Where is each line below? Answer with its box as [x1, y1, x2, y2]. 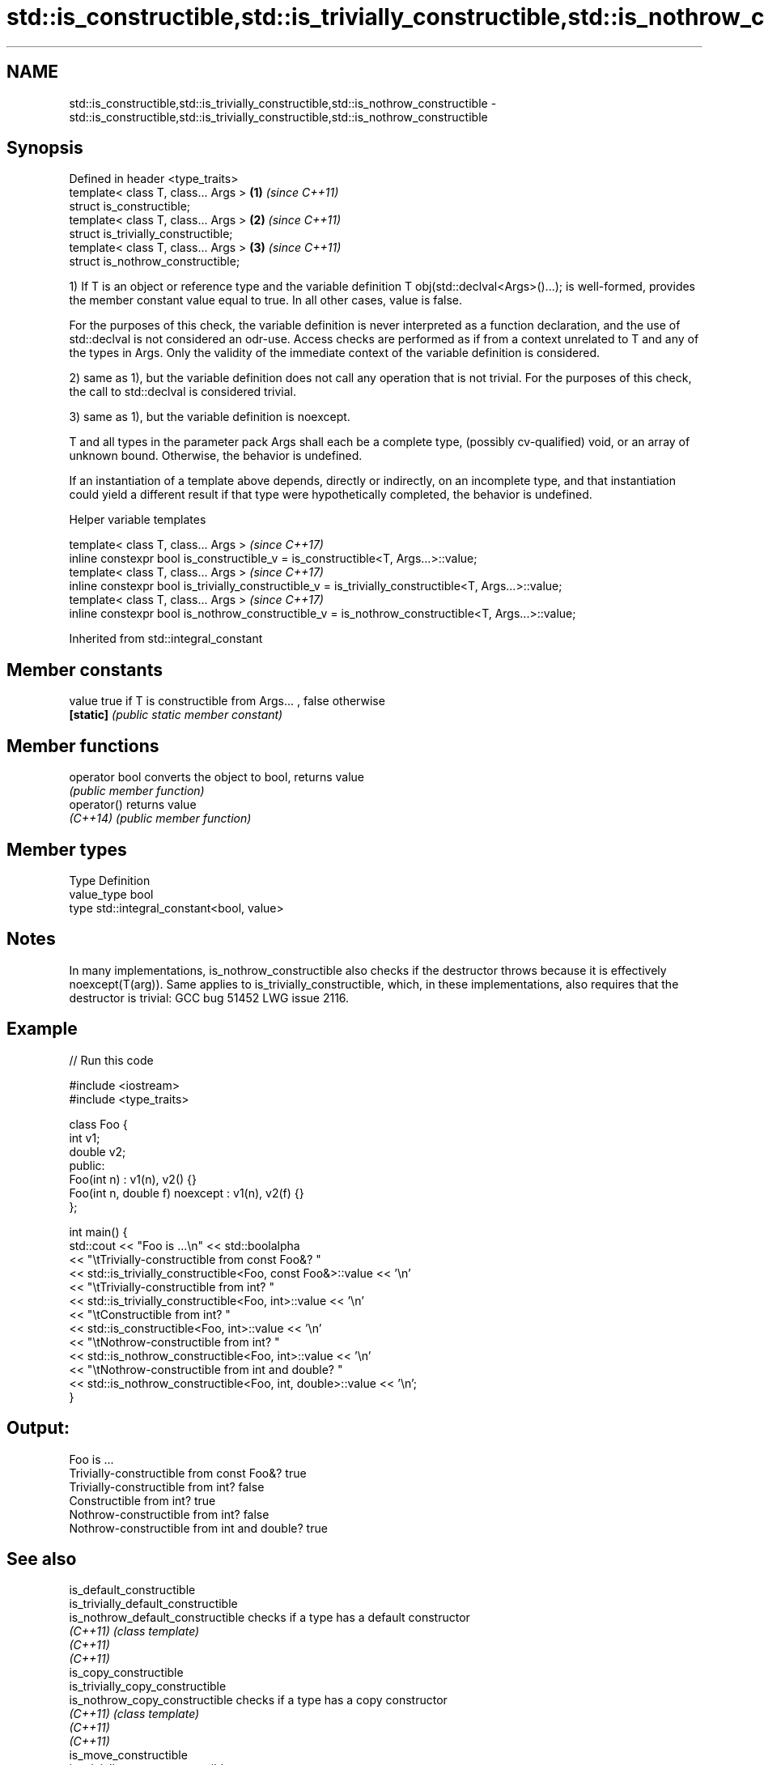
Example [6, 1019, 78, 1040]
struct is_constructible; [69, 199, 191, 214]
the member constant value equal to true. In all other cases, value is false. [69, 293, 463, 308]
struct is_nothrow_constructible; [69, 254, 240, 269]
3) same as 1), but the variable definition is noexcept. [69, 410, 350, 424]
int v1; [69, 1130, 100, 1145]
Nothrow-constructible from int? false [69, 1507, 270, 1521]
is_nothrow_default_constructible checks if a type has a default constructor [69, 1610, 470, 1625]
